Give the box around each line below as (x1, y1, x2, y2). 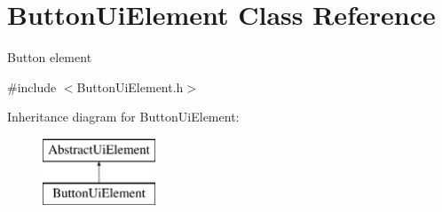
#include (7, 77, 57, 96)
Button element (7, 48, 92, 67)
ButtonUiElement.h (76, 77, 184, 96)
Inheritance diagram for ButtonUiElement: (7, 107, 240, 126)
